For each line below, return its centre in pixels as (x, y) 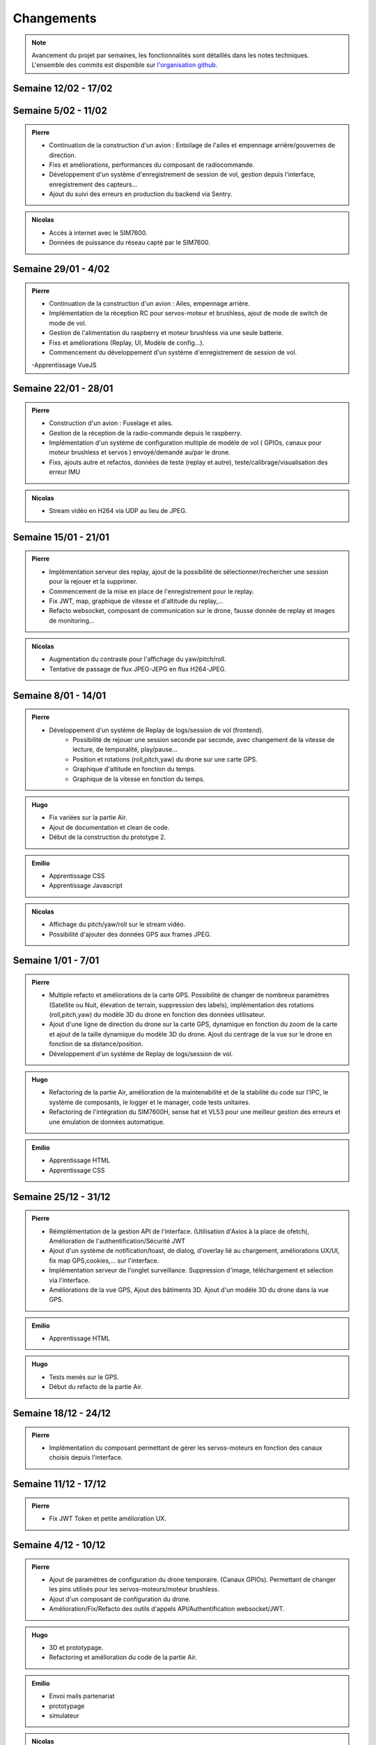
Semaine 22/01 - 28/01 (63, 388)
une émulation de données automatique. (107, 1122)
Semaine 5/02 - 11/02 (60, 111)
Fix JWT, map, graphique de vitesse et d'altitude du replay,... (136, 601)
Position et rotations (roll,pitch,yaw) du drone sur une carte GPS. (165, 759)
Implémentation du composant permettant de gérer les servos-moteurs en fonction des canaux (186, 1448)
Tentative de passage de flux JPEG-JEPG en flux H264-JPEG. (138, 669)
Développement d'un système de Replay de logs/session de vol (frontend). (156, 730)
